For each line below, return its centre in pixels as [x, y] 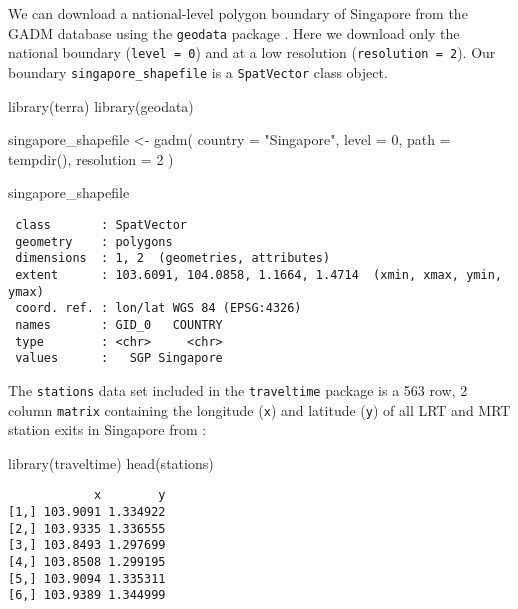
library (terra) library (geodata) [101, 105]
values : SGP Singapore [119, 358]
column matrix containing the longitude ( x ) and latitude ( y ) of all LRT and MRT [259, 409]
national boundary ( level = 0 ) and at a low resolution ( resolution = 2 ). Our [252, 52]
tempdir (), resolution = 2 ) [91, 158]
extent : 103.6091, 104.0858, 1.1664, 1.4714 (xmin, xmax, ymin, [258, 274]
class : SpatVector [101, 224]
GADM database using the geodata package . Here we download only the [234, 32]
